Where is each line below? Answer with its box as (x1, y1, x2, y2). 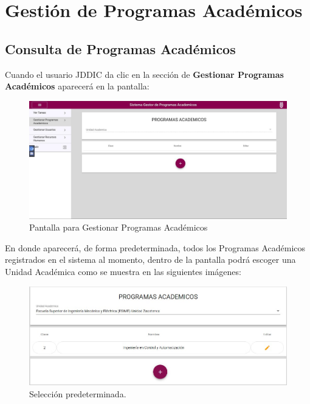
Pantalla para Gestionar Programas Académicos (29, 221, 208, 234)
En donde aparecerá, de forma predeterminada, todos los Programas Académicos (5, 241, 306, 254)
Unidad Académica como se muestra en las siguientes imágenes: (5, 265, 241, 277)
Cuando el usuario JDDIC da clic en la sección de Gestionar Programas (5, 68, 284, 80)
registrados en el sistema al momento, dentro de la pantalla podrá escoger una (5, 253, 296, 266)
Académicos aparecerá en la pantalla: (5, 80, 150, 92)
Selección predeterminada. (29, 387, 126, 400)
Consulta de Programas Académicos (5, 39, 236, 58)
